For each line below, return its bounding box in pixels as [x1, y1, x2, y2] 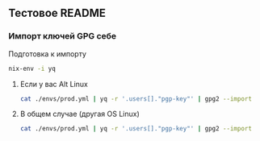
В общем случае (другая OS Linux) [19, 109, 140, 119]
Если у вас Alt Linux [19, 79, 89, 89]
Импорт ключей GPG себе [8, 31, 117, 42]
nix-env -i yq [8, 64, 57, 73]
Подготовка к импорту [8, 48, 87, 59]
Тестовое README [8, 6, 107, 20]
